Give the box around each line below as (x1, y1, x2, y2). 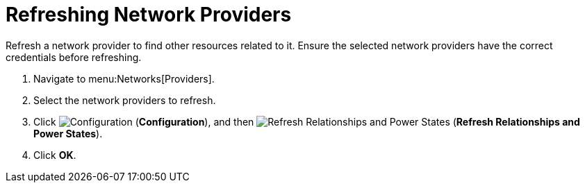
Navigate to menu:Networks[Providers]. (33, 72, 215, 85)
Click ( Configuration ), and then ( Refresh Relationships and (33, 115, 580, 128)
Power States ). (33, 127, 103, 139)
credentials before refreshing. (6, 51, 142, 63)
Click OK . (33, 148, 76, 161)
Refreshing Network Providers (6, 3, 292, 26)
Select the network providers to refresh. (33, 94, 216, 106)
